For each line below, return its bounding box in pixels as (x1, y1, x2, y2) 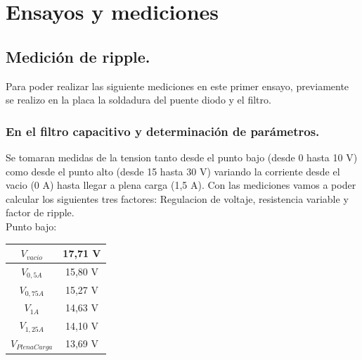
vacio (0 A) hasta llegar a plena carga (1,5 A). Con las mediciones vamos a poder (6, 178, 356, 192)
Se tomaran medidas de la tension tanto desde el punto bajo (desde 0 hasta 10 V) (6, 149, 358, 164)
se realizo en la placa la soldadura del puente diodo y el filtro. (6, 92, 271, 107)
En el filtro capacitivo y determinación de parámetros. (6, 122, 320, 139)
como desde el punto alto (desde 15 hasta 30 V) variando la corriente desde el (6, 163, 340, 178)
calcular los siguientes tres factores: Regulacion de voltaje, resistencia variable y (6, 191, 349, 206)
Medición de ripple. (6, 45, 150, 67)
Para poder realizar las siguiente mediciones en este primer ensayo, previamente (6, 78, 349, 93)
